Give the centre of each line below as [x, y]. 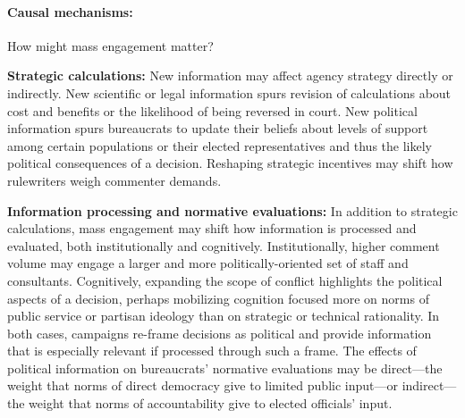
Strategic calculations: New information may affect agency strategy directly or [230, 75]
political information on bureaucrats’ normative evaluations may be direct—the [225, 368]
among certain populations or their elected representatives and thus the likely [220, 145]
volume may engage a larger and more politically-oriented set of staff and [208, 263]
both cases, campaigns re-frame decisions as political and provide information [220, 333]
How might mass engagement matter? [110, 45]
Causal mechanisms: [70, 11]
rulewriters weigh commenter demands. [114, 180]
